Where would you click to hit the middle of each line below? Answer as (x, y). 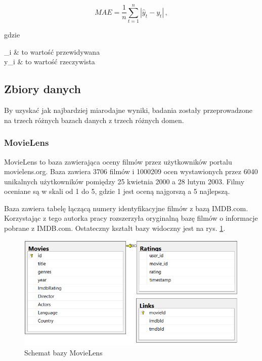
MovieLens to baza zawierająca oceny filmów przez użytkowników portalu (118, 161)
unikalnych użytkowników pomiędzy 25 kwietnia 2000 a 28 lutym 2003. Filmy (124, 181)
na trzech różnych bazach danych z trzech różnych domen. (94, 120)
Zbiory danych (42, 89)
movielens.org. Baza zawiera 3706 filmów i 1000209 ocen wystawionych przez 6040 (131, 171)
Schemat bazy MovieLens (63, 352)
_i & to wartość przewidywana (52, 51)
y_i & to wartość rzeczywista (50, 62)
